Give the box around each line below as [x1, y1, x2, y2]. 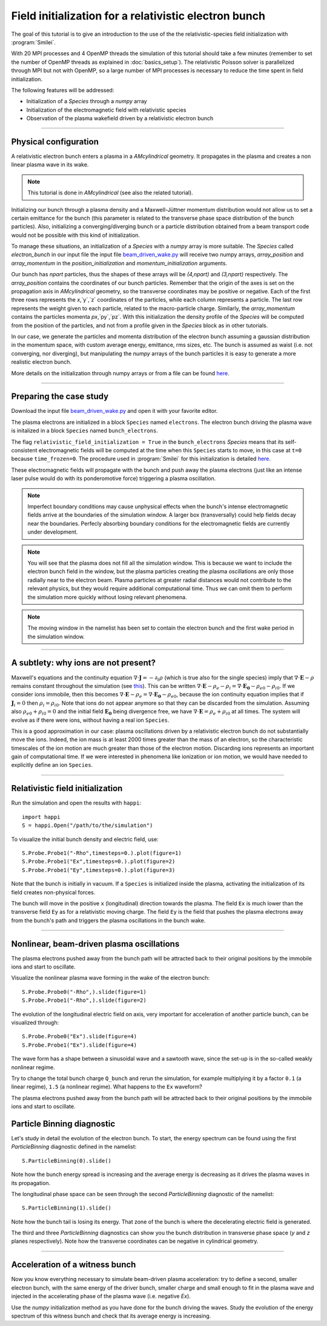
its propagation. [11, 1179, 51, 1186]
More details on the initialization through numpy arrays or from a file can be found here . [11, 369, 230, 376]
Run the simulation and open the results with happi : [11, 799, 142, 807]
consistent [11, 447, 38, 454]
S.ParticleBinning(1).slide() [22, 1205, 112, 1211]
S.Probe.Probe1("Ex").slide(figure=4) [22, 1041, 137, 1049]
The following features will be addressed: [11, 86, 114, 93]
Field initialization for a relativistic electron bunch [11, 9, 266, 22]
